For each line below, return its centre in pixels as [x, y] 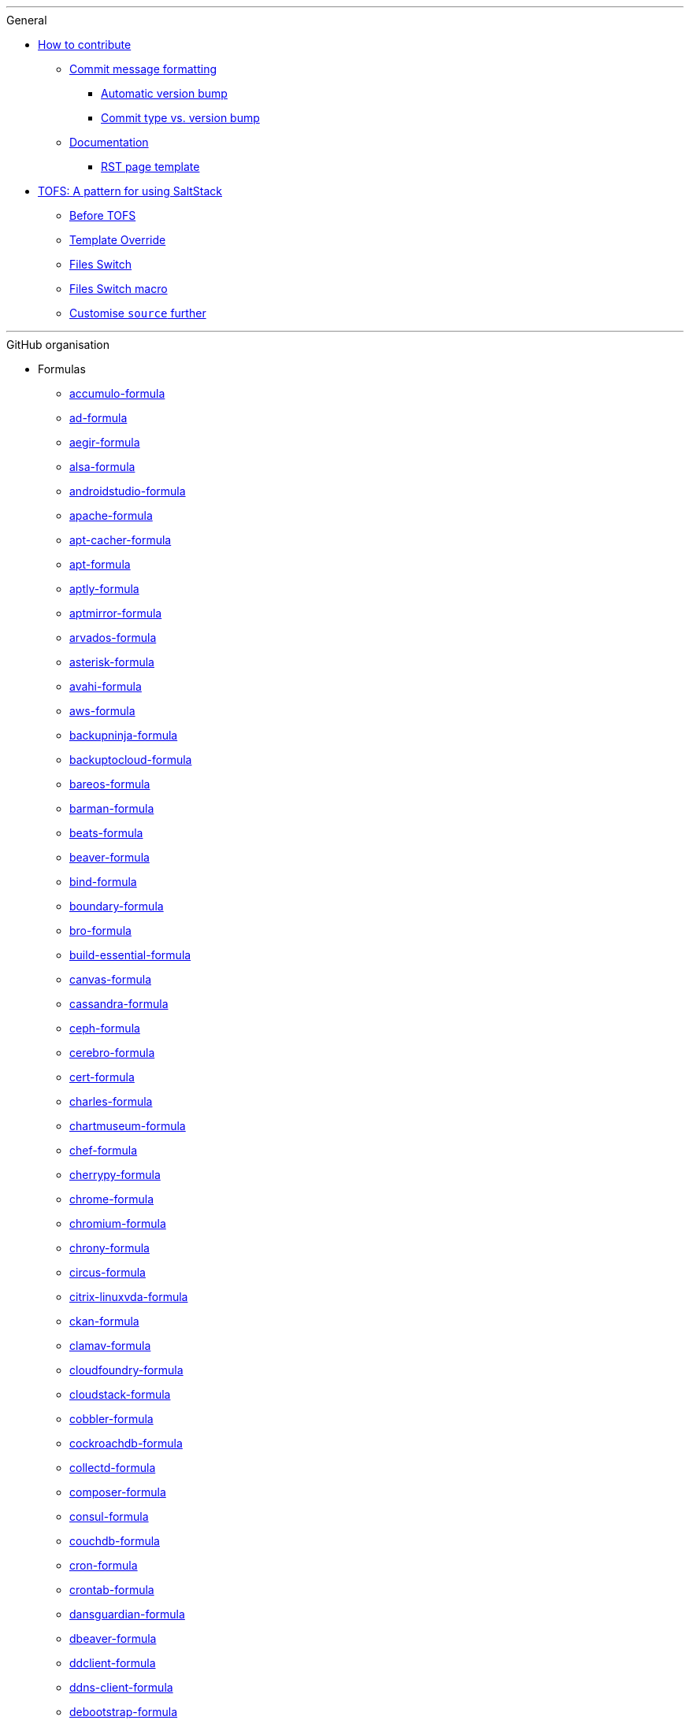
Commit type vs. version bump [180, 118]
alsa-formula [102, 467]
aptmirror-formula [116, 613]
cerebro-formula [112, 1053]
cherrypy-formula [115, 1175]
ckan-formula [104, 1321]
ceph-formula [105, 1028]
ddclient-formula [113, 1663]
